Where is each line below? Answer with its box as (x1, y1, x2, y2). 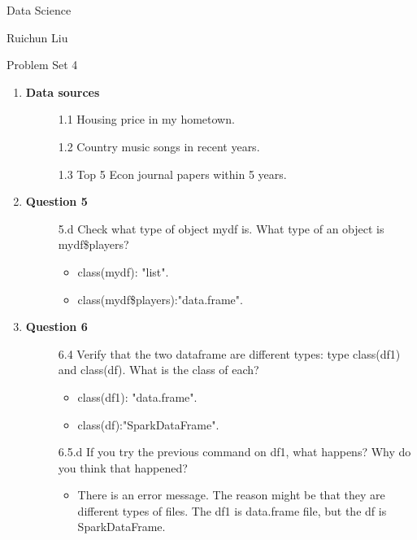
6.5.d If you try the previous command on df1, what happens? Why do (58, 443, 411, 460)
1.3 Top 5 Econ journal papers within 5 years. (58, 165, 287, 182)
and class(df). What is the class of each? (58, 361, 259, 378)
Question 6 (25, 318, 88, 335)
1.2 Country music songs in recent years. (58, 137, 260, 155)
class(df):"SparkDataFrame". (77, 416, 219, 433)
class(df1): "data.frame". (77, 388, 198, 405)
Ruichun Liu (7, 28, 68, 46)
